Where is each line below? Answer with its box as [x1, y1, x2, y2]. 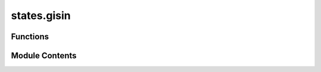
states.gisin [11, 9, 71, 22]
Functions [11, 32, 49, 42]
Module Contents [11, 51, 77, 61]
